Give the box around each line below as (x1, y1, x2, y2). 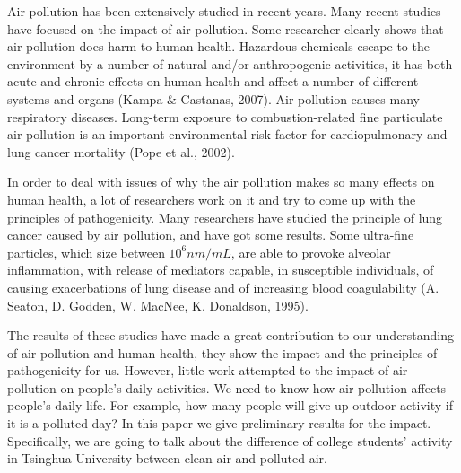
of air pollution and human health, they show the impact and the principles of (7, 343, 438, 362)
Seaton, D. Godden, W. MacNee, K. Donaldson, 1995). (7, 295, 309, 314)
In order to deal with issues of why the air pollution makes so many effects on (7, 172, 435, 191)
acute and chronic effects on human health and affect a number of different (7, 72, 419, 91)
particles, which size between (7, 242, 165, 261)
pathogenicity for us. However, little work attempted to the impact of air (7, 361, 408, 380)
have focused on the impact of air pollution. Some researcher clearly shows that (7, 19, 444, 38)
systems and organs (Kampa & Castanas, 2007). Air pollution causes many (7, 89, 420, 108)
